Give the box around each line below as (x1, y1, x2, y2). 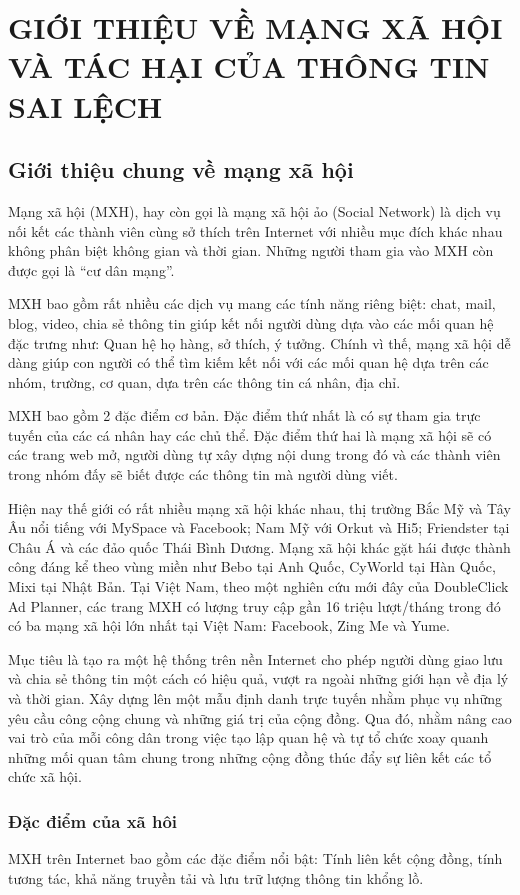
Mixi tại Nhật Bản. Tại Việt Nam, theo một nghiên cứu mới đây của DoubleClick (8, 576, 509, 597)
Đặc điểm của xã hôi (8, 808, 178, 833)
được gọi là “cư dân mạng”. (8, 259, 175, 280)
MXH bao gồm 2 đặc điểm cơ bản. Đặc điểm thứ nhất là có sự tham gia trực (8, 405, 481, 426)
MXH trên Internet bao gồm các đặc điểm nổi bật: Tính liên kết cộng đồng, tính (8, 848, 503, 869)
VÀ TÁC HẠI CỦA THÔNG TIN (8, 46, 490, 87)
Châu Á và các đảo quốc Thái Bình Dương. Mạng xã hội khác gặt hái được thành (8, 536, 511, 557)
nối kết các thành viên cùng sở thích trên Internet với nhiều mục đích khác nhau (8, 220, 503, 241)
